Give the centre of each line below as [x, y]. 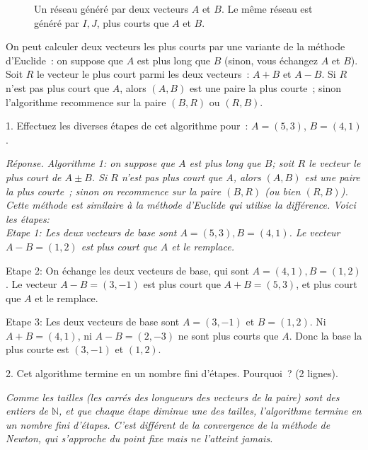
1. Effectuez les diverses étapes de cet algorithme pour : [127, 126]
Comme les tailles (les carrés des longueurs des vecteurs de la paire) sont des [173, 397]
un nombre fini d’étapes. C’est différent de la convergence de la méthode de [168, 424]
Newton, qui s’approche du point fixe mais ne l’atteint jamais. [139, 438]
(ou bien [283, 191]
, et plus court [327, 284]
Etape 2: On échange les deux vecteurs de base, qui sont [127, 270]
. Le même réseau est [267, 8]
